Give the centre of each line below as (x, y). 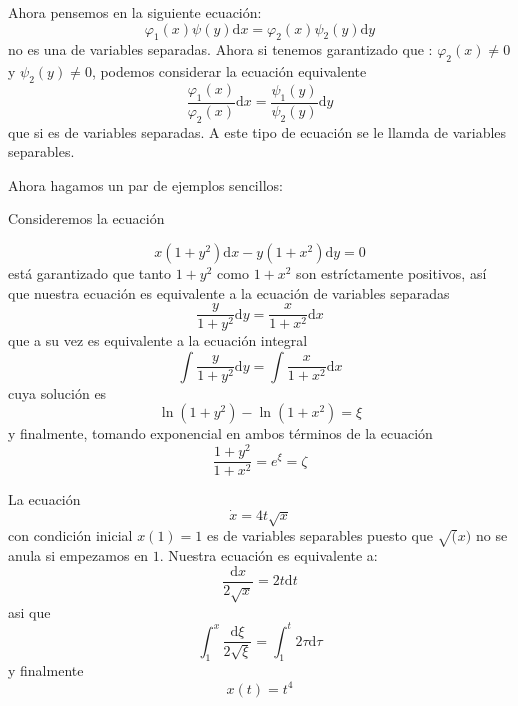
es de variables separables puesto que (319, 535)
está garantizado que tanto (90, 272)
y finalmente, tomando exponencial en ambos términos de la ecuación (220, 433)
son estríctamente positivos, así (391, 272)
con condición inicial (70, 535)
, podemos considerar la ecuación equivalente (229, 71)
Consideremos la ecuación (86, 218)
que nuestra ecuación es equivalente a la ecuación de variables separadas (229, 292)
